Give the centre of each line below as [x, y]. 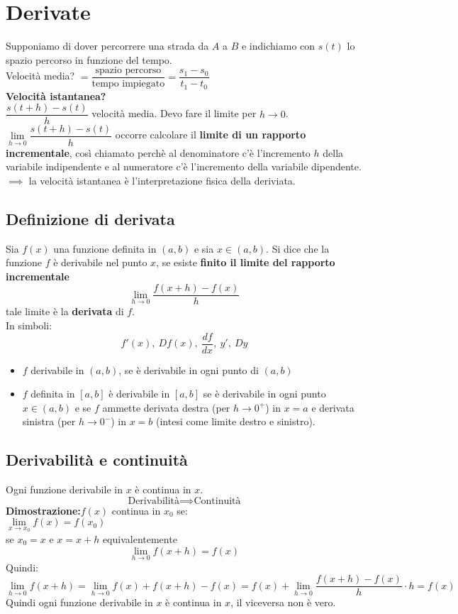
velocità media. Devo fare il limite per [174, 113]
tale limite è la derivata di [65, 311]
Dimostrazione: [43, 510]
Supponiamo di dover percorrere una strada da [107, 46]
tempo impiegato [128, 84]
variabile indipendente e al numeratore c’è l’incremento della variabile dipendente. [184, 166]
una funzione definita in [105, 248]
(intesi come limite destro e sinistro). [236, 421]
